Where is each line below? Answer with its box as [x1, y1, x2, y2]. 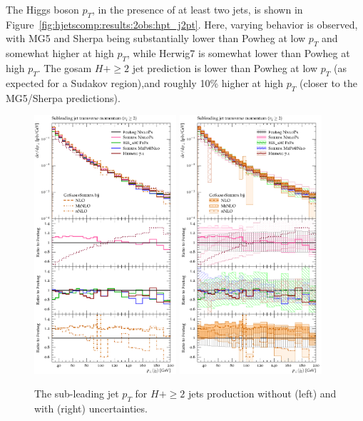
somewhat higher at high [6, 46, 114, 61]
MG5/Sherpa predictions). [6, 90, 121, 105]
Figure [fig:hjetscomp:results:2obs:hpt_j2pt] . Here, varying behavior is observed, [6, 16, 358, 31]
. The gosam [37, 60, 92, 75]
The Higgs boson [6, 2, 79, 16]
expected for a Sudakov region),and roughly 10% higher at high [6, 75, 284, 90]
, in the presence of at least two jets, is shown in [92, 2, 303, 16]
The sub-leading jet [34, 386, 119, 401]
